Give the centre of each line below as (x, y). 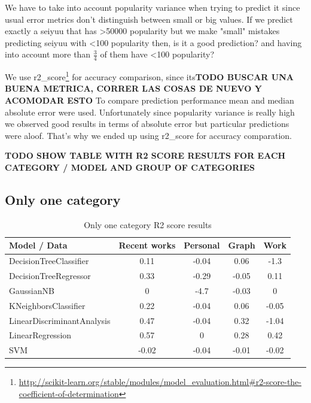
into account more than (48, 54)
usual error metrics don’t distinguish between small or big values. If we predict (149, 19)
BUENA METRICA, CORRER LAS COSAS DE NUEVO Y (133, 88)
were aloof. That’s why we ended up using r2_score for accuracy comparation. (148, 135)
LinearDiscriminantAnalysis (60, 320)
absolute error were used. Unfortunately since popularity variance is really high (150, 112)
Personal (202, 245)
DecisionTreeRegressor (50, 276)
